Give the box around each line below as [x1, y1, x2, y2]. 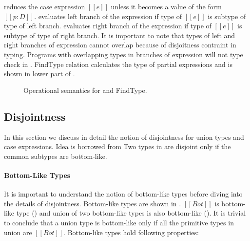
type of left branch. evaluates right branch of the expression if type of [4, 21, 212, 31]
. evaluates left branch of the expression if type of [34, 11, 182, 21]
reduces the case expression [4, 1, 85, 11]
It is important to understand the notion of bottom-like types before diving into [4, 189, 243, 199]
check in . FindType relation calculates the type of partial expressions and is [4, 59, 232, 69]
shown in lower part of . [4, 68, 75, 79]
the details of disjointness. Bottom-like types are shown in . [4, 198, 181, 208]
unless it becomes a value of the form [111, 1, 222, 11]
